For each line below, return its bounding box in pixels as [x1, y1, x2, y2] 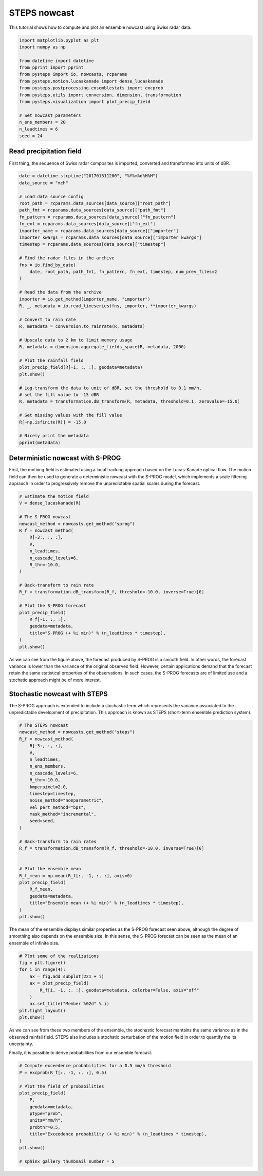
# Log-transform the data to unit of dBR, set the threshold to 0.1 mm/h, [19, 385, 202, 391]
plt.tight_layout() [19, 1008, 66, 1013]
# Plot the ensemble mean [19, 866, 81, 872]
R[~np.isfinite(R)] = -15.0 [19, 419, 86, 425]
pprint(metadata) [19, 440, 61, 445]
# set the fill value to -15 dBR [19, 392, 99, 398]
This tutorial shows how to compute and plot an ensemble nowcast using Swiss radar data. [9, 24, 192, 30]
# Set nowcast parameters [19, 112, 81, 118]
